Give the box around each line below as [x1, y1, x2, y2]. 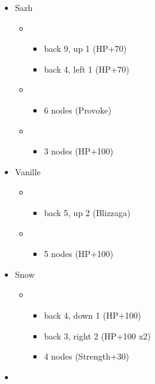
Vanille [15, 165, 41, 178]
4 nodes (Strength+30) [44, 350, 129, 363]
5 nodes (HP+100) [44, 247, 114, 260]
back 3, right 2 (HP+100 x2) [44, 329, 151, 342]
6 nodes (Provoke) [44, 103, 112, 116]
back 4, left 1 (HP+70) [44, 62, 129, 75]
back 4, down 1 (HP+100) [44, 308, 142, 321]
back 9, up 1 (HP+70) [44, 42, 127, 55]
